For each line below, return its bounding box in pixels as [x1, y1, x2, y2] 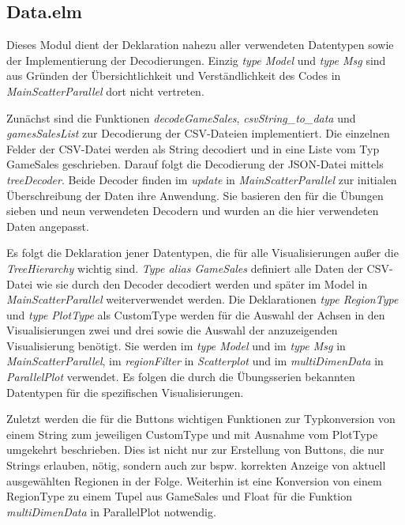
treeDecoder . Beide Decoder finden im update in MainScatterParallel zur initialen [6, 171, 397, 187]
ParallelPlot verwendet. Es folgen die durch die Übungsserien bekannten [6, 368, 355, 385]
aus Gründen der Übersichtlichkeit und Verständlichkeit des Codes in [6, 67, 341, 84]
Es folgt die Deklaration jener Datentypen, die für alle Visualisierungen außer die [6, 244, 399, 261]
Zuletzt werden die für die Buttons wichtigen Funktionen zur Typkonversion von [6, 410, 396, 427]
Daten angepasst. [6, 217, 89, 234]
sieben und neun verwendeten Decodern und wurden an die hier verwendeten [6, 202, 379, 219]
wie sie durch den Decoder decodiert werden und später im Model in [36, 275, 368, 292]
